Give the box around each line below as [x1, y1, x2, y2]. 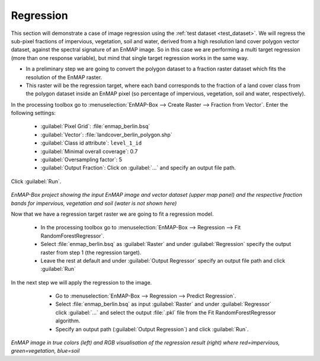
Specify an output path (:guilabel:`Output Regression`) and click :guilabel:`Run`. [55, 325, 249, 333]
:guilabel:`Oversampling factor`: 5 [40, 156, 123, 163]
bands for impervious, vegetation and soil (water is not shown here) [11, 199, 177, 207]
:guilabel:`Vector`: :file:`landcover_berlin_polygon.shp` [40, 131, 172, 138]
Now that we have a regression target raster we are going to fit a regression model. [11, 210, 214, 218]
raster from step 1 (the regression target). [40, 249, 142, 256]
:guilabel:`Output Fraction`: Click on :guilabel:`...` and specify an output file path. [40, 164, 236, 171]
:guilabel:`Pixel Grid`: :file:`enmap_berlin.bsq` [40, 123, 151, 130]
